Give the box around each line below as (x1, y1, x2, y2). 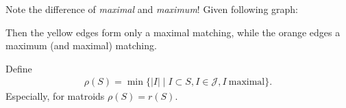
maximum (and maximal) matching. (5, 38, 157, 53)
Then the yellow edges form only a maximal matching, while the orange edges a (5, 25, 341, 39)
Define (5, 61, 32, 75)
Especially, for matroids (5, 89, 105, 103)
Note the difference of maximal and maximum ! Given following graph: (5, 2, 299, 16)
